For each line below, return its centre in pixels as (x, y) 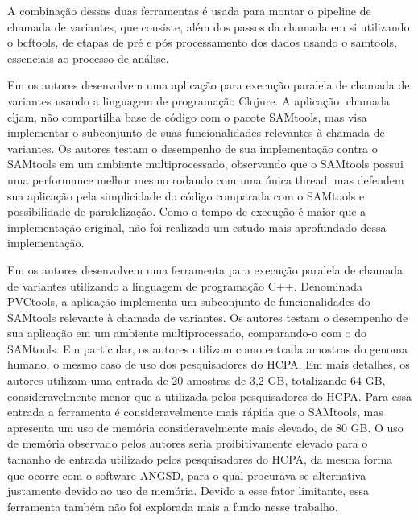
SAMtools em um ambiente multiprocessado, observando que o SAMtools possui (205, 164)
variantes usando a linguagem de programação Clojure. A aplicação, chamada (199, 100)
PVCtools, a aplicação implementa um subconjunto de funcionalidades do (189, 301)
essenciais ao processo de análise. (88, 58)
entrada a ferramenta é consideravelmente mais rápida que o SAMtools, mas (195, 412)
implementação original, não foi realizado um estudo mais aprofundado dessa (197, 227)
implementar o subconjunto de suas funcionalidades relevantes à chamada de (196, 132)
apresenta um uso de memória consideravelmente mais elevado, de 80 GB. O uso (205, 427)
